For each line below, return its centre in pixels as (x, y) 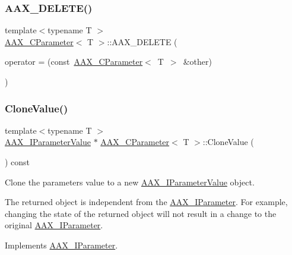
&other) (197, 62)
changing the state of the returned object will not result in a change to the (141, 213)
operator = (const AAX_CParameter (74, 62)
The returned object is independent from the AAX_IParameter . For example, (146, 202)
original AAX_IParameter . (54, 225)
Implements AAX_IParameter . (61, 245)
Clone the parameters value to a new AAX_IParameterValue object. (130, 182)
